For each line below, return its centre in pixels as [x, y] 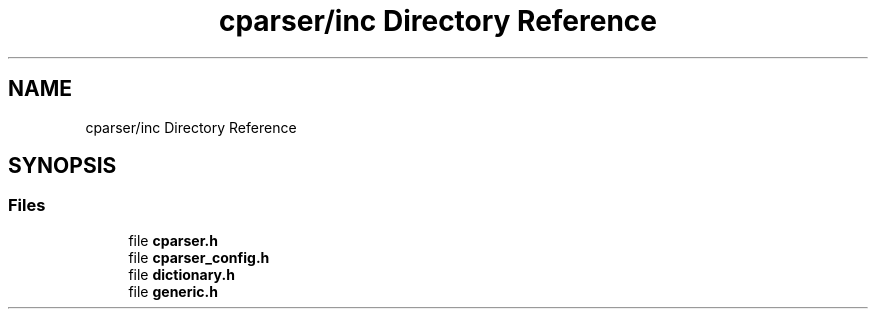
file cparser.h [173, 240]
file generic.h [173, 291]
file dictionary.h [181, 274]
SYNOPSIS [62, 166]
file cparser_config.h [199, 257]
